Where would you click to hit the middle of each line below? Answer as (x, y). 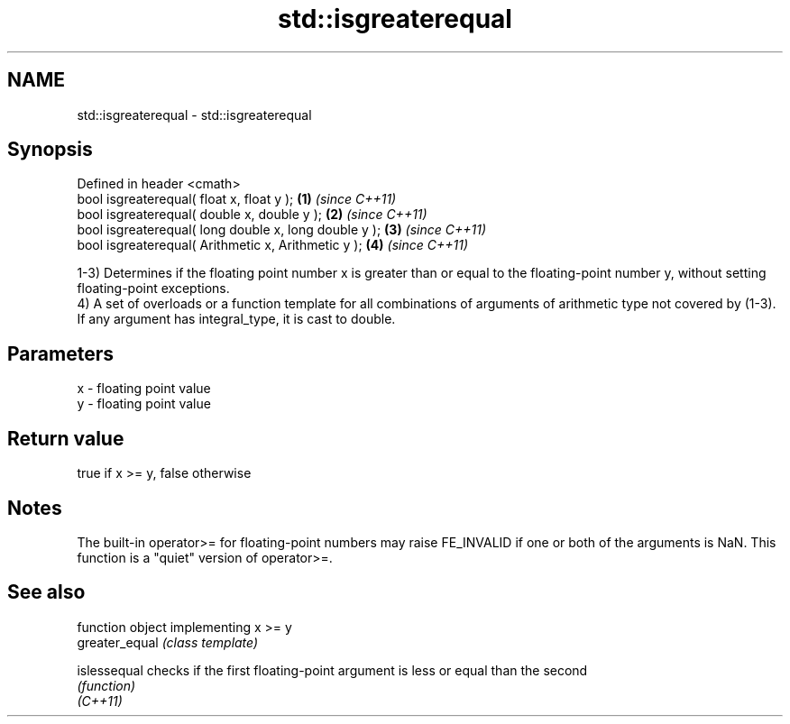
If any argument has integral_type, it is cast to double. (236, 319)
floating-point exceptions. (153, 289)
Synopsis (50, 150)
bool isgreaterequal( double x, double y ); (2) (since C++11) (252, 215)
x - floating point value (144, 389)
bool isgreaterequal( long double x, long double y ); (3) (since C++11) (282, 230)
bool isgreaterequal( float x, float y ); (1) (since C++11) (237, 199)
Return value (66, 438)
